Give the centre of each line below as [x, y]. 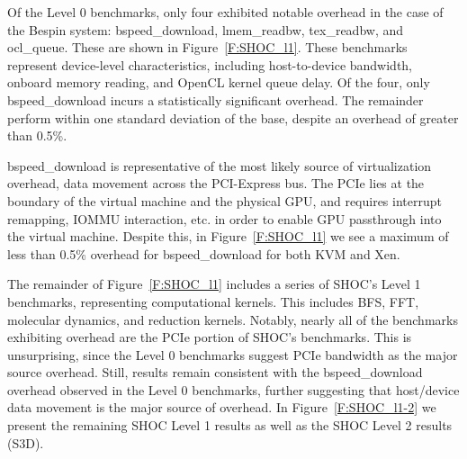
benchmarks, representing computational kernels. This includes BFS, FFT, [213, 301]
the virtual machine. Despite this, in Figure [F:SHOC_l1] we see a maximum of [228, 236]
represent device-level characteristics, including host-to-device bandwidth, [210, 64]
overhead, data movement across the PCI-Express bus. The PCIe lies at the [216, 183]
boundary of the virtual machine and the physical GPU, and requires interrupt [225, 200]
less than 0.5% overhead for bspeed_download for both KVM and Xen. [204, 253]
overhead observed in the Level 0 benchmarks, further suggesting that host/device [233, 389]
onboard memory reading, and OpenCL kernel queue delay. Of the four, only [219, 82]
